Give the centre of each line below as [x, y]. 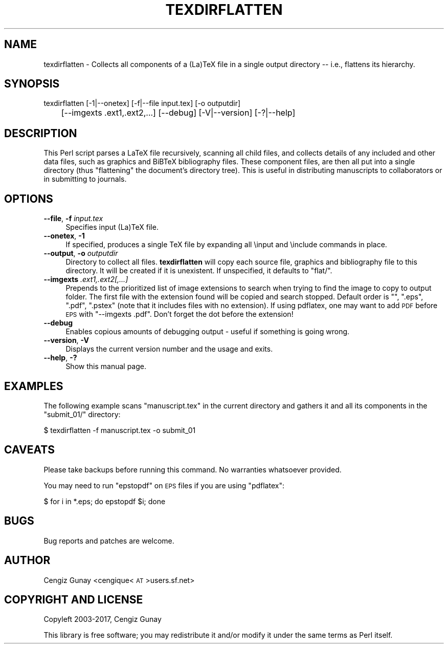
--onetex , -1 [64, 236]
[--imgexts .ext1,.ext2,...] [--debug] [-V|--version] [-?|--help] [178, 113]
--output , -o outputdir [81, 253]
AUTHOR [27, 560]
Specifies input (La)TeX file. [112, 227]
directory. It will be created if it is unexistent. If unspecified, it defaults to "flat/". [199, 271]
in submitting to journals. [85, 179]
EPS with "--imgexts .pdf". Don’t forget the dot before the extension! [180, 314]
